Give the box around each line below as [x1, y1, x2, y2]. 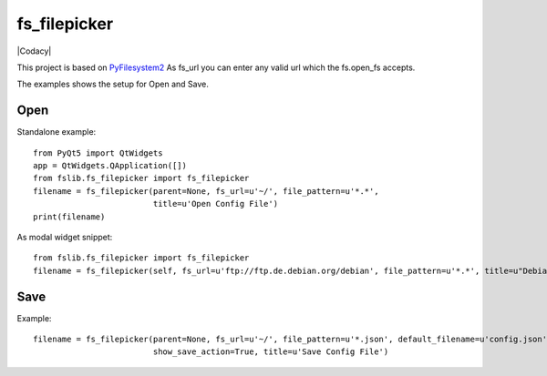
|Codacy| [16, 46, 52, 56]
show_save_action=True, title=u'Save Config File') [152, 347, 389, 357]
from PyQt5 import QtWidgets [33, 147, 163, 158]
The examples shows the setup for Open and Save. [16, 78, 210, 90]
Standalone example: [16, 127, 97, 137]
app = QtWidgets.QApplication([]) [33, 160, 187, 171]
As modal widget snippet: [16, 231, 113, 242]
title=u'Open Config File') [152, 198, 278, 209]
